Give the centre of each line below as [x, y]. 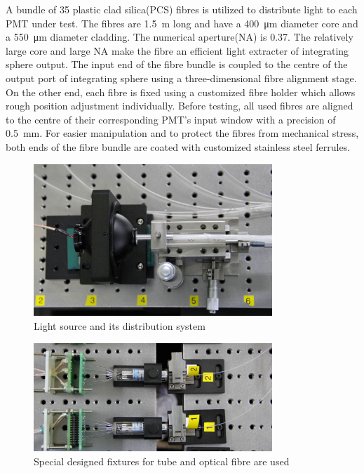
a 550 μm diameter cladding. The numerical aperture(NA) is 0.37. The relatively [180, 37]
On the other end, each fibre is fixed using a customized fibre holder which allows [181, 92]
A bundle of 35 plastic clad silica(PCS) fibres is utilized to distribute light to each [182, 9]
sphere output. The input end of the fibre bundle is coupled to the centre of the [177, 64]
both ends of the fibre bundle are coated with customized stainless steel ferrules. [178, 146]
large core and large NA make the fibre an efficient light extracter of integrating [177, 50]
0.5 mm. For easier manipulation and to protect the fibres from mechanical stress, [182, 133]
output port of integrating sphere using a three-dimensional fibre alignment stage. [181, 78]
